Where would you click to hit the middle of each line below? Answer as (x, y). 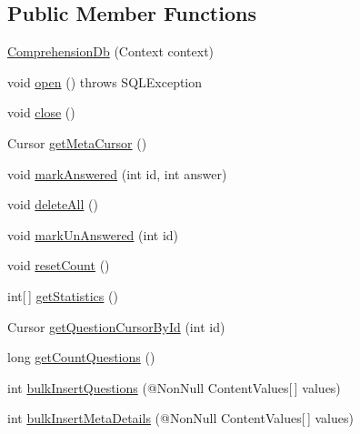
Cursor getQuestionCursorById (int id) (116, 326)
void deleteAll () (53, 204)
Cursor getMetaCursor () (77, 142)
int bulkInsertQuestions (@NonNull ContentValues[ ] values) (174, 387)
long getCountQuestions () (81, 357)
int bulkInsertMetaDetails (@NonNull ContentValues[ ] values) (180, 418)
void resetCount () (59, 265)
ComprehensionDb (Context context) (111, 51)
